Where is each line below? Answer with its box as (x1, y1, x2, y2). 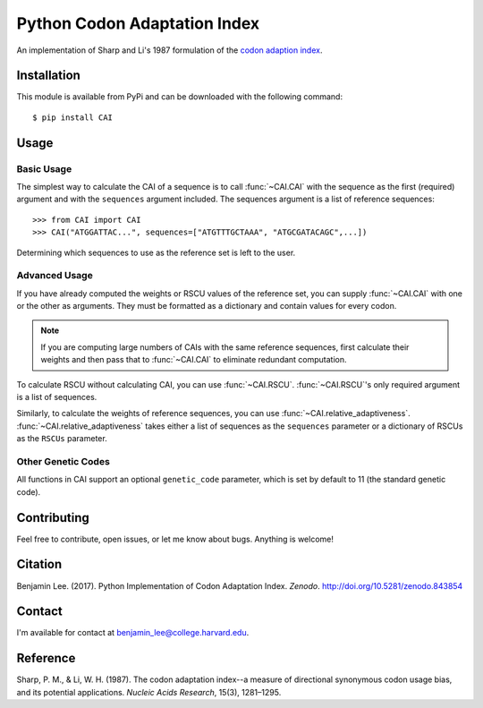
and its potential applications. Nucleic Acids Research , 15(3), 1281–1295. (16, 687, 282, 697)
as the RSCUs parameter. (16, 433, 107, 444)
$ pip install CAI (32, 112, 114, 123)
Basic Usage (16, 162, 72, 175)
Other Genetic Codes (16, 455, 111, 467)
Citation (16, 557, 63, 572)
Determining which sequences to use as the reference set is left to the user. (16, 247, 296, 258)
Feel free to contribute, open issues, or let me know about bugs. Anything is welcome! (16, 533, 335, 544)
